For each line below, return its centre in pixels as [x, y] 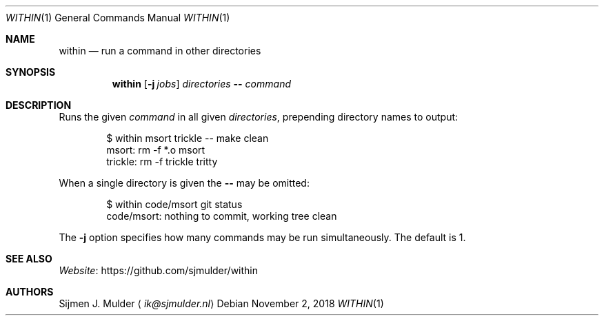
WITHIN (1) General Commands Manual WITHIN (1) [118, 18]
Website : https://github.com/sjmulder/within [158, 270]
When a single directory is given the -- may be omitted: [184, 183]
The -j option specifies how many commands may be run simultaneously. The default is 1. [262, 237]
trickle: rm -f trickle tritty [162, 162]
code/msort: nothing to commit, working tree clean [222, 216]
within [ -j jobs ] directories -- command [201, 84]
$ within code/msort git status [174, 204]
